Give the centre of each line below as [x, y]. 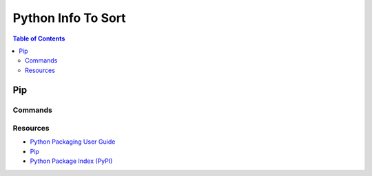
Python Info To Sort [70, 18]
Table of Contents [39, 38]
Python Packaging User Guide [73, 142]
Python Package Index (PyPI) [71, 161]
